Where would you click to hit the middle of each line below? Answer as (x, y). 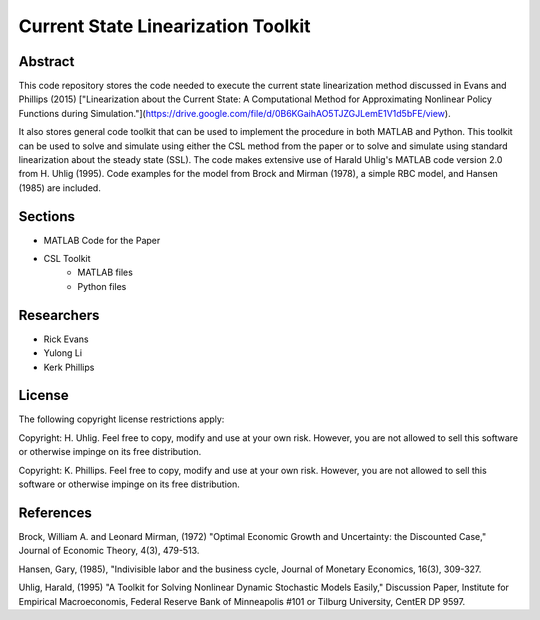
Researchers (59, 315)
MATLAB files (105, 272)
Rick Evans (66, 339)
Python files (102, 286)
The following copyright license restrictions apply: (121, 419)
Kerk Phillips (69, 367)
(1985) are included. (60, 187)
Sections (46, 216)
